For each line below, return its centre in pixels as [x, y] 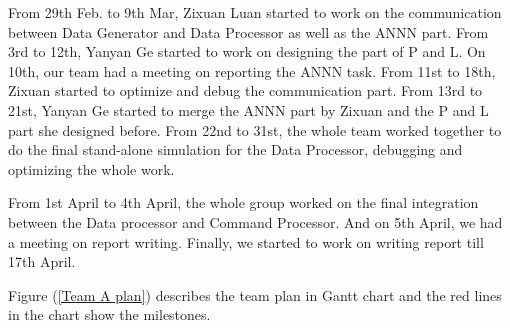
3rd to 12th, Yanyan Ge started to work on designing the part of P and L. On [247, 51]
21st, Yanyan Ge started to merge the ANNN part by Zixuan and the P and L [248, 109]
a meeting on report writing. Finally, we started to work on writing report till [246, 241]
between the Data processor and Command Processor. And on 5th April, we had [255, 221]
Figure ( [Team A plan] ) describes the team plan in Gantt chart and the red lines [255, 294]
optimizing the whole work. [91, 168]
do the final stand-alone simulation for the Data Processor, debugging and [235, 149]
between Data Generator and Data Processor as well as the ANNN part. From [248, 31]
